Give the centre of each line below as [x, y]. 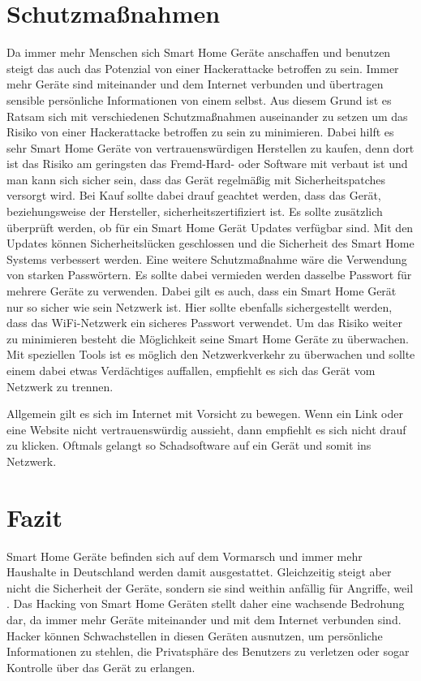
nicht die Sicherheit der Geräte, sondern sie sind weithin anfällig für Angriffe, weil [210, 587]
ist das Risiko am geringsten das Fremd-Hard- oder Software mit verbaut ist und [207, 164]
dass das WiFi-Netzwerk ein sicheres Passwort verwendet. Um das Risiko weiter [204, 323]
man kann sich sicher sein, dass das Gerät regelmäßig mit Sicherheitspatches [196, 179]
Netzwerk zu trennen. [60, 386]
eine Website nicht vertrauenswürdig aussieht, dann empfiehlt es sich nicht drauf [206, 429]
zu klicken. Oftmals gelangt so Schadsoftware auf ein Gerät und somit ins [189, 445]
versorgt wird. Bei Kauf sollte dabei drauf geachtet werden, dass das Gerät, [194, 195]
